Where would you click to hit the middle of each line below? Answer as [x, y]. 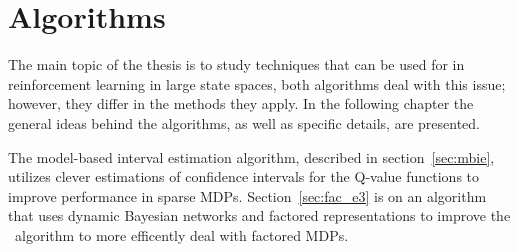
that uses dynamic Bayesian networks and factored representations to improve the [259, 215]
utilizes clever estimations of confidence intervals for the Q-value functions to [244, 176]
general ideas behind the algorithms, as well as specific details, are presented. [244, 122]
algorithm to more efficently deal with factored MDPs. [181, 234]
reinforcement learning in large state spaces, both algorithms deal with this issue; [257, 83]
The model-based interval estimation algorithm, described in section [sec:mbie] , [251, 156]
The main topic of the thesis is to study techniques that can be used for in [236, 64]
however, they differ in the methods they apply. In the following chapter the [241, 103]
